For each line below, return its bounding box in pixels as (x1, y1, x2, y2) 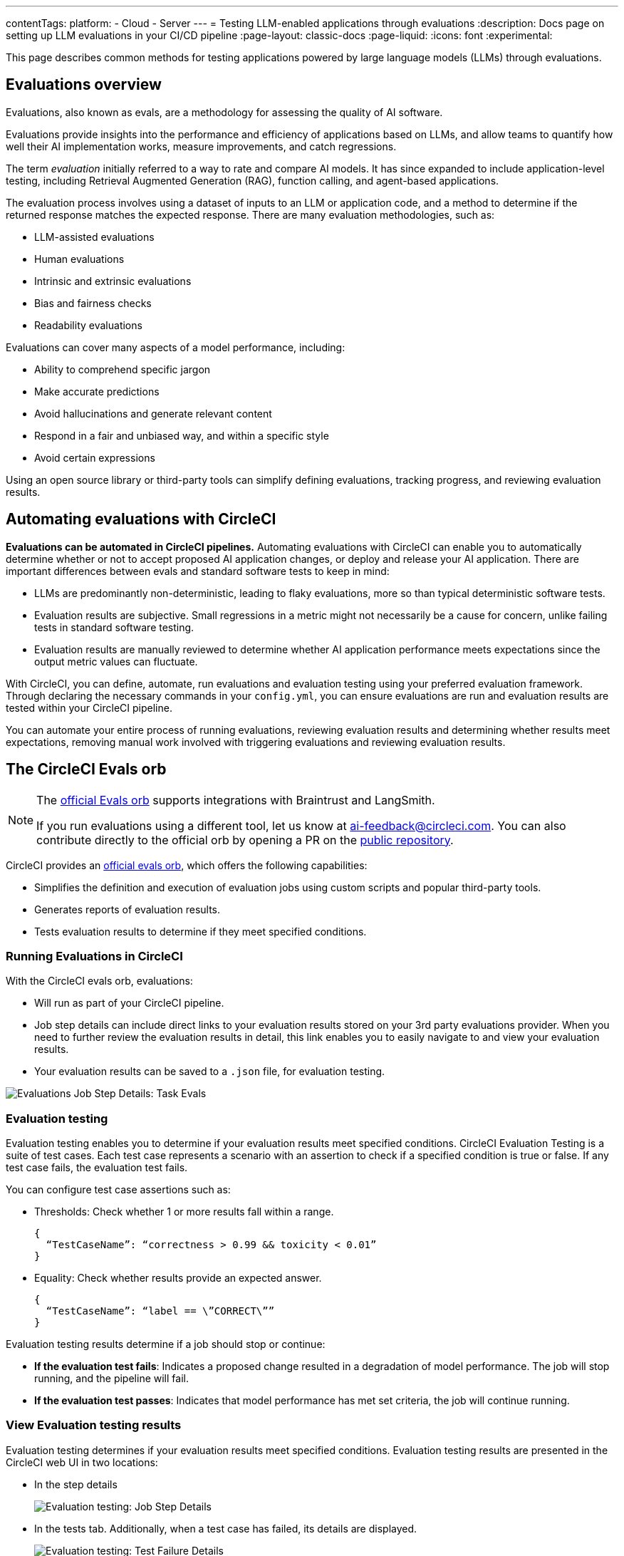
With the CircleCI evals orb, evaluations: (6, 975, 193, 987)
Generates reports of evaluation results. (34, 903, 221, 916)
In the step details (34, 1478, 118, 1490)
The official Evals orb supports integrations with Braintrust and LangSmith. (36, 792, 435, 807)
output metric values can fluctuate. (34, 655, 198, 668)
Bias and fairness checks (34, 296, 152, 309)
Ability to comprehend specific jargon (34, 363, 211, 375)
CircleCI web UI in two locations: (6, 1456, 158, 1468)
